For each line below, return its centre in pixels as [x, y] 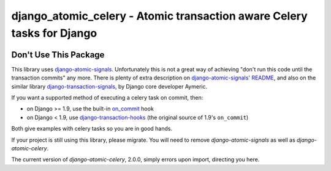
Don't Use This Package [58, 55]
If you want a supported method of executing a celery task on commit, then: [107, 98]
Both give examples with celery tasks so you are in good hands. [92, 129]
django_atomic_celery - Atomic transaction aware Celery [159, 16]
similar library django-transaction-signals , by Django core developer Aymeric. [109, 86]
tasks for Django [54, 33]
